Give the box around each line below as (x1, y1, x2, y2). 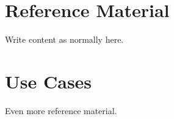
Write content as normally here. (5, 33, 124, 46)
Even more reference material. (5, 104, 117, 117)
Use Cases (5, 68, 92, 93)
